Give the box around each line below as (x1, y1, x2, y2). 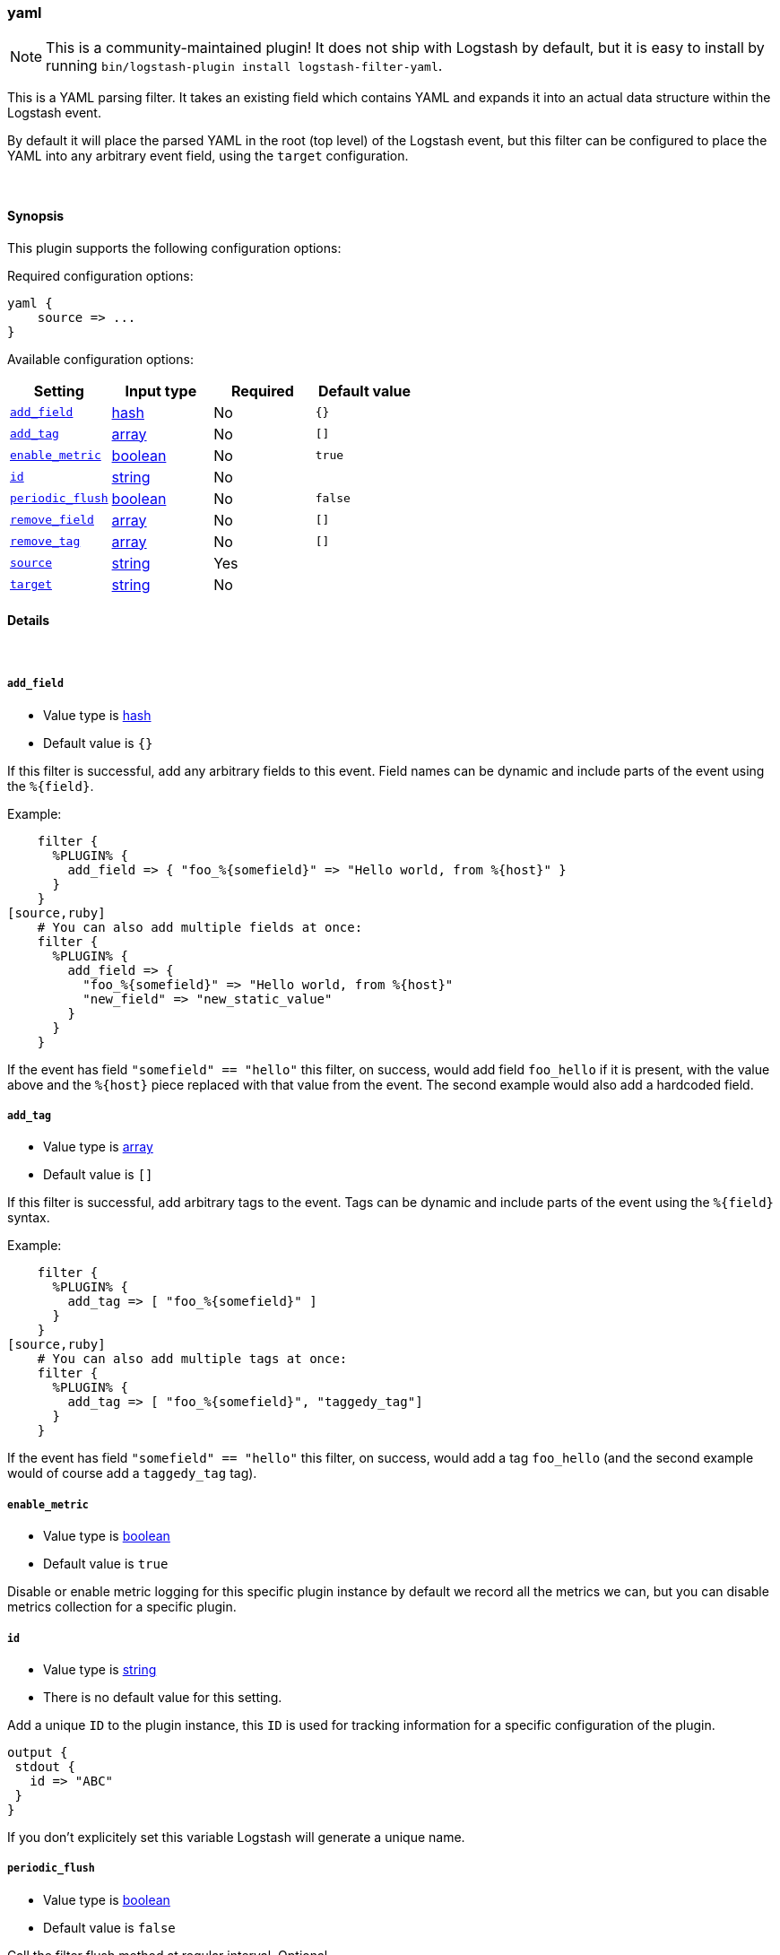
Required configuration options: (7, 267, 194, 283)
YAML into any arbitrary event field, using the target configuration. (7, 148, 409, 164)
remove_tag (10, 534, 81, 549)
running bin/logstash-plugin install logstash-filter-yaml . (46, 56, 443, 75)
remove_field (10, 513, 94, 527)
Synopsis (7, 207, 65, 223)
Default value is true (43, 1556, 169, 1572)
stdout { (14, 1759, 75, 1774)
